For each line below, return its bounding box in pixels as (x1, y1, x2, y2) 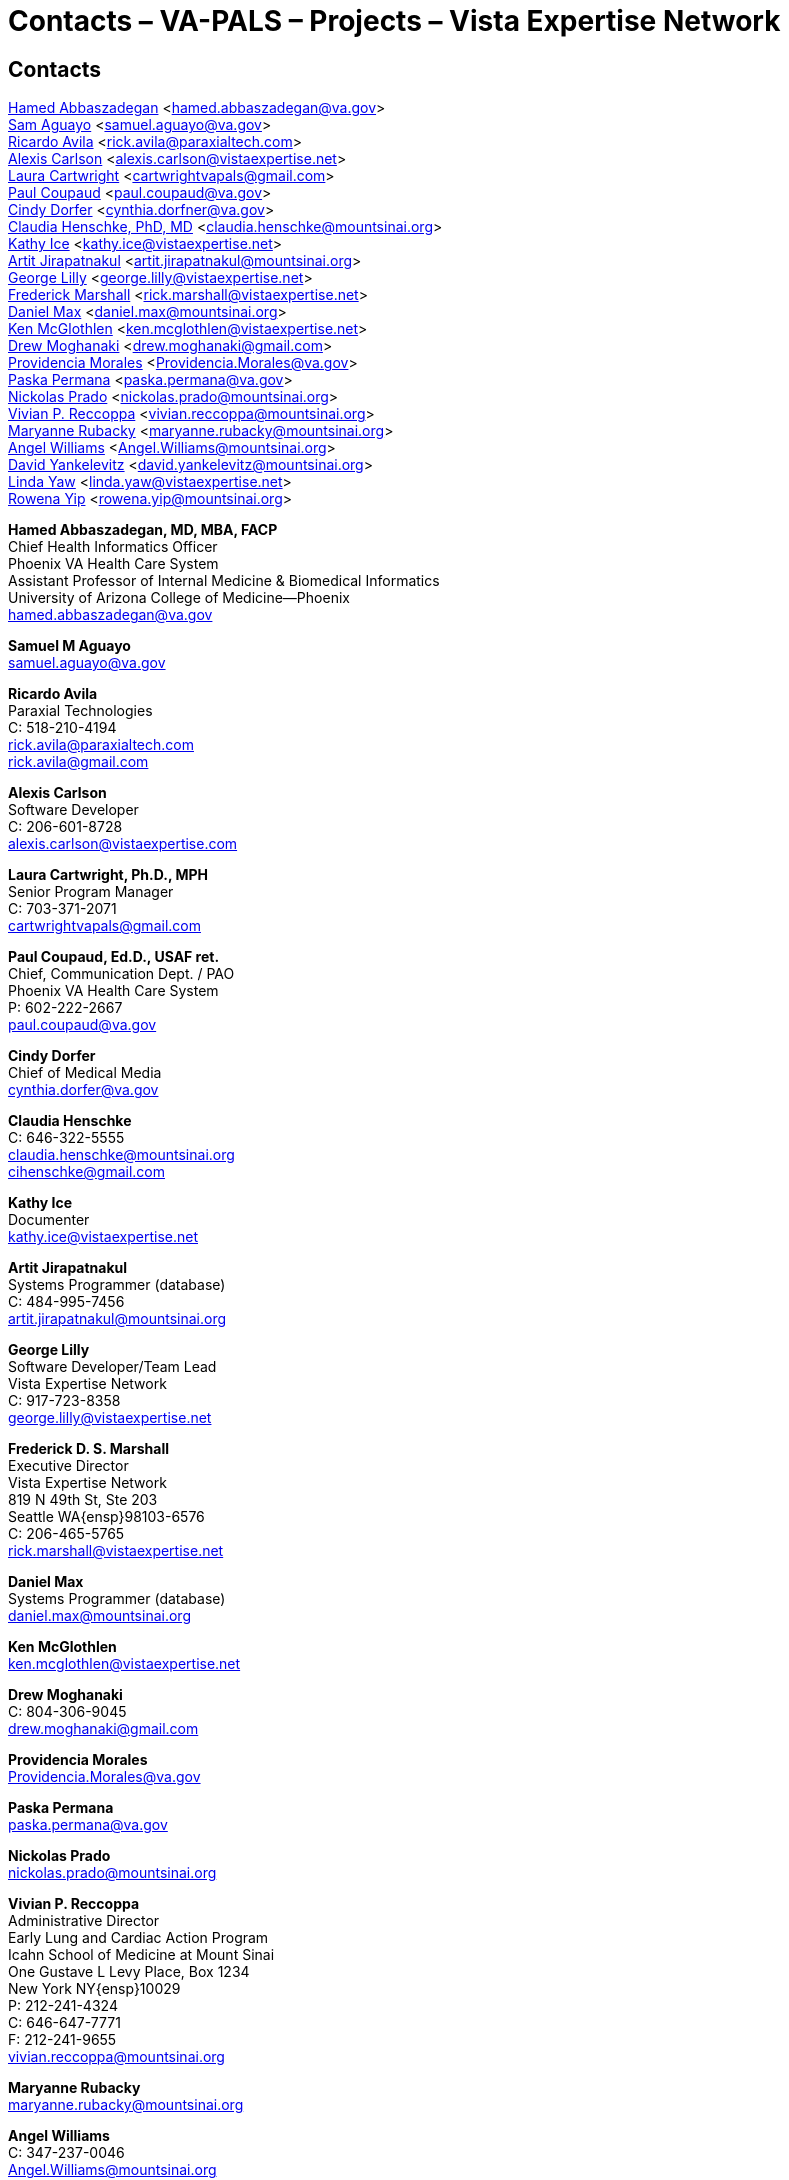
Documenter (8, 1211, 90, 1229)
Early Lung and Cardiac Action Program (8, 1929, 269, 1947)
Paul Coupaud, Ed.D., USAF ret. (8, 948, 220, 966)
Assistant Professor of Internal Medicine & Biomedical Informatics (8, 572, 440, 590)
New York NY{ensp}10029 (8, 1980, 181, 1998)
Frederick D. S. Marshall (8, 1440, 169, 1458)
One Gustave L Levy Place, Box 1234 (8, 1963, 250, 1981)
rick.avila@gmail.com (8, 753, 149, 771)
